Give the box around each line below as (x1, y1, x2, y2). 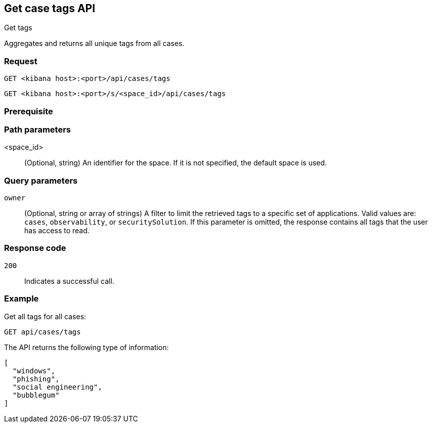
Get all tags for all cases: (4, 312, 87, 321)
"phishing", (12, 374, 60, 383)
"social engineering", (12, 382, 102, 391)
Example (4, 293, 39, 304)
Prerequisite (4, 106, 53, 116)
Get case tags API (4, 2, 96, 15)
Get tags (4, 23, 32, 32)
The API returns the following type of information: (4, 343, 169, 352)
